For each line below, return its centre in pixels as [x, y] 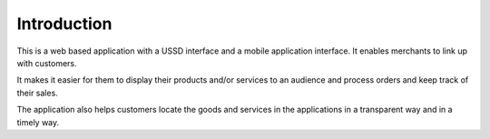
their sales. [37, 93]
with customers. [47, 63]
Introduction [64, 24]
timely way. [38, 122]
